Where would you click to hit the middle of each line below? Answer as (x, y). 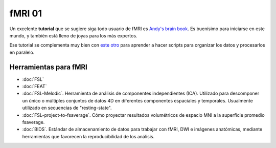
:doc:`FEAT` (34, 87)
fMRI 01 (26, 13)
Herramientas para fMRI (49, 67)
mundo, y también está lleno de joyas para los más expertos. (73, 35)
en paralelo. (22, 52)
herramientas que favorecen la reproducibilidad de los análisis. (88, 136)
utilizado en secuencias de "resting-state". (67, 108)
